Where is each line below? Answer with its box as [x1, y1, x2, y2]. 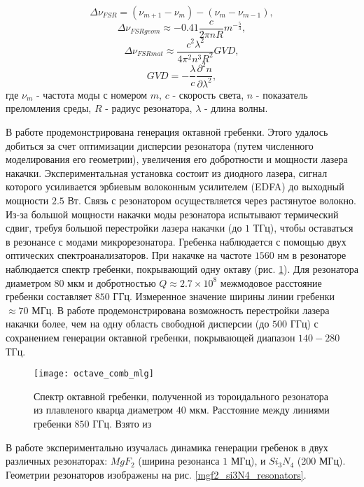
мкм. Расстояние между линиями [189, 402, 330, 417]
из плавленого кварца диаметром [34, 402, 174, 417]
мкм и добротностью [67, 275, 156, 290]
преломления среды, [6, 101, 92, 115]
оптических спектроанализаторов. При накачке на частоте [6, 248, 252, 262]
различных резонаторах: [6, 453, 108, 468]
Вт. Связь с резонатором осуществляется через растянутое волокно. [67, 193, 356, 208]
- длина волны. [204, 101, 268, 115]
